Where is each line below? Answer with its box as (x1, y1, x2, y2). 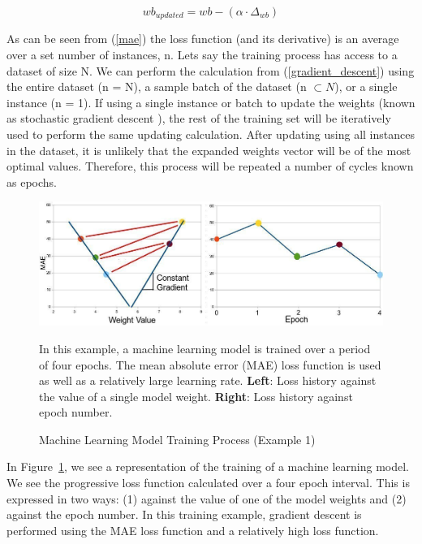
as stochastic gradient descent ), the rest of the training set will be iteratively (6, 110, 391, 127)
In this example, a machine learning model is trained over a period (39, 339, 371, 356)
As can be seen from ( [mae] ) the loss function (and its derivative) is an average (6, 30, 399, 47)
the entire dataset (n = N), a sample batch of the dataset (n (6, 78, 307, 95)
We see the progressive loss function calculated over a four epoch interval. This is (6, 474, 410, 491)
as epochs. (6, 173, 57, 190)
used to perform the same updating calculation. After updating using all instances (6, 126, 415, 143)
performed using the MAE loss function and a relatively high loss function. (6, 521, 379, 538)
